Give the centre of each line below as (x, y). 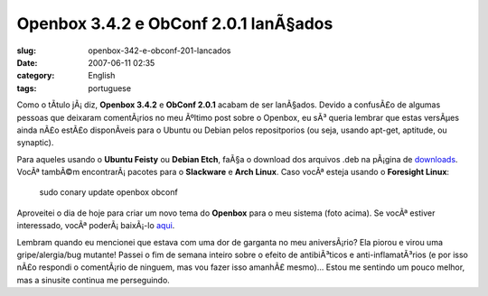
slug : (26, 51)
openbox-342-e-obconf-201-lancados (160, 51)
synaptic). (35, 143)
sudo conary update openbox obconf (108, 192)
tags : (27, 88)
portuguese (109, 88)
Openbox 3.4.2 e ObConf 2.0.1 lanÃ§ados (175, 23)
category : (36, 76)
